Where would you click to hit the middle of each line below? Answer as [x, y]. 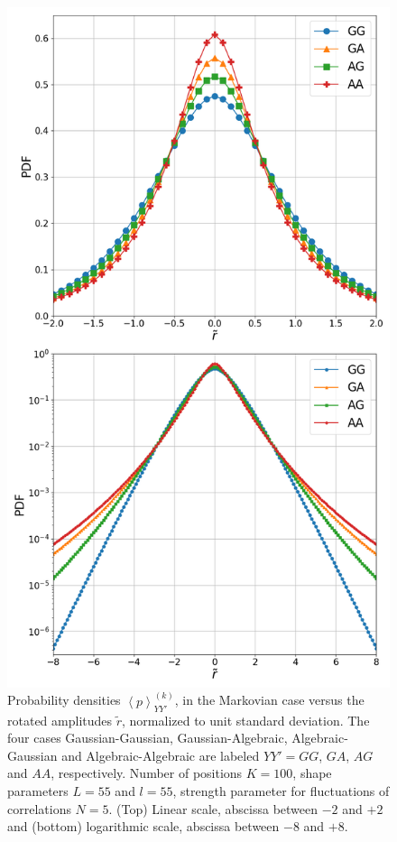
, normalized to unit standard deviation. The [246, 720]
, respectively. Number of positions [147, 773]
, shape [312, 773]
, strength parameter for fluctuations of [281, 790]
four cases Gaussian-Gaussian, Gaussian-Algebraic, [148, 738]
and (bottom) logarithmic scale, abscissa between [143, 826]
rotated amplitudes [60, 720]
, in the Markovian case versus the [269, 700]
